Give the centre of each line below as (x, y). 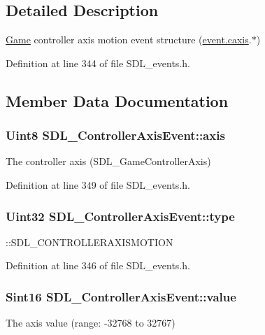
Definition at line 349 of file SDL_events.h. (98, 184)
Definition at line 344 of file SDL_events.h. (98, 63)
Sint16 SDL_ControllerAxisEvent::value (121, 296)
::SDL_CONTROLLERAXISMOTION (89, 242)
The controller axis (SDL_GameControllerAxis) (108, 161)
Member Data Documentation (117, 100)
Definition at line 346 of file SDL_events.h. (98, 265)
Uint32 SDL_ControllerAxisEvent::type (120, 216)
